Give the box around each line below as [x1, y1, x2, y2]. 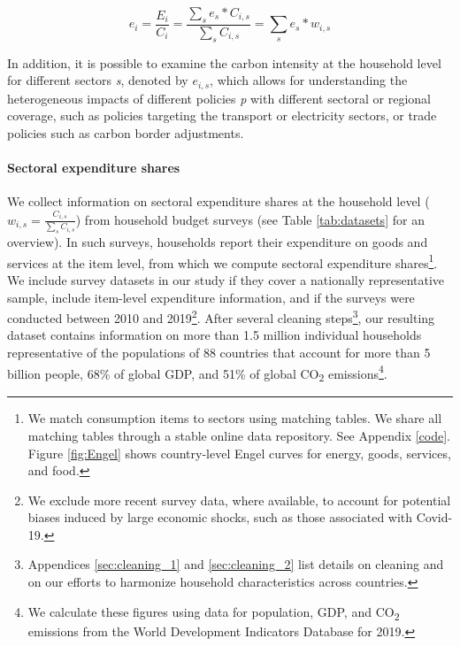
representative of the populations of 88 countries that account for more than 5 [7, 342, 431, 361]
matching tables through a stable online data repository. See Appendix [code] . [27, 426, 450, 444]
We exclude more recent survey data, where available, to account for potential [27, 490, 451, 509]
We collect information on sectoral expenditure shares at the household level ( [7, 192, 430, 211]
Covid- [416, 508, 453, 527]
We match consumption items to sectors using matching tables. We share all [27, 409, 442, 427]
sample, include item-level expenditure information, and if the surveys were [7, 288, 415, 306]
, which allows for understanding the [210, 71, 408, 89]
